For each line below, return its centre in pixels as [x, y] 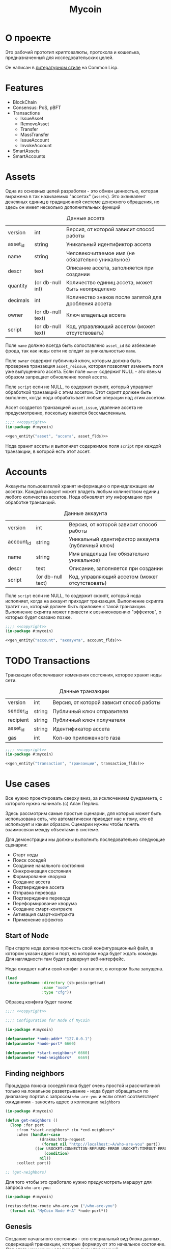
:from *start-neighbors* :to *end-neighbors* [66, 1130]
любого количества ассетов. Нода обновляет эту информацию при [79, 497]
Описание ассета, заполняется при [110, 268]
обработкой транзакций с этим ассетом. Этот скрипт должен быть [78, 392]
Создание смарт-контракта [42, 909]
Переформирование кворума [45, 904]
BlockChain [25, 102]
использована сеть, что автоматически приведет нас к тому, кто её [79, 819]
